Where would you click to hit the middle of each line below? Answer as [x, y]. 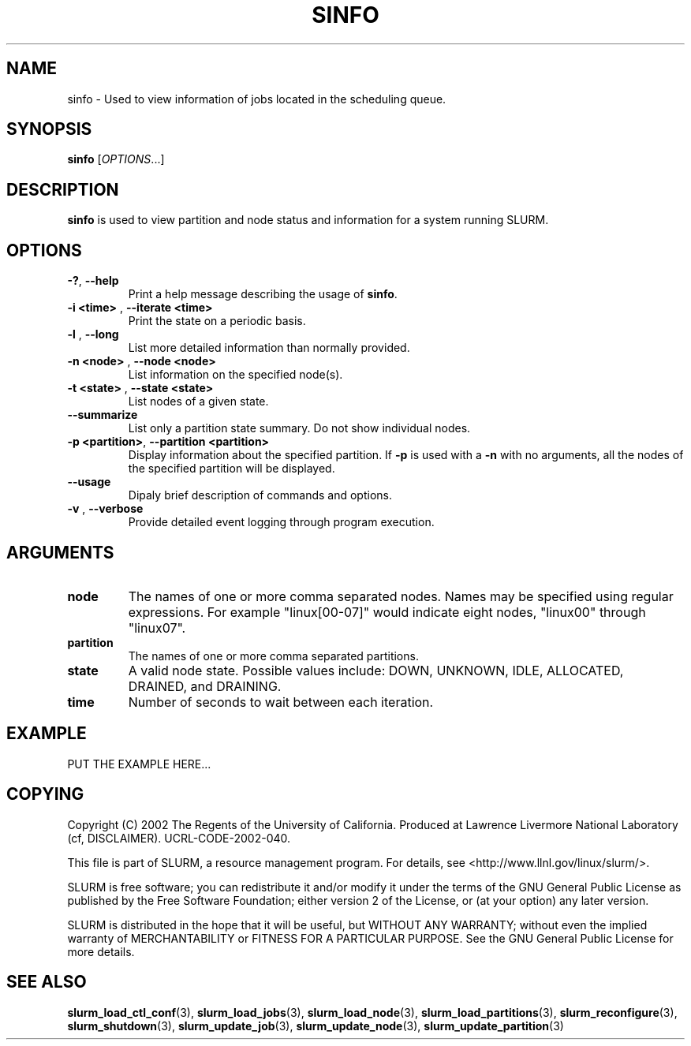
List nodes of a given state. [198, 402]
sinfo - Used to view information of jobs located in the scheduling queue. [257, 99]
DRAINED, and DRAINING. [205, 686]
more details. [101, 951]
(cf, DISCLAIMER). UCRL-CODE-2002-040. [179, 838]
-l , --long [93, 334]
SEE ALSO [47, 982]
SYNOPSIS [49, 129]
